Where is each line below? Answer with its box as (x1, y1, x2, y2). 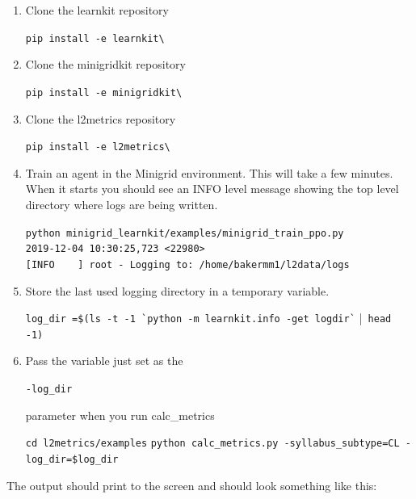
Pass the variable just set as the (25, 352, 183, 369)
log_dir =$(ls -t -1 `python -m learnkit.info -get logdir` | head (25, 309, 392, 326)
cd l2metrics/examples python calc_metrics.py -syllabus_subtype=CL (25, 438, 400, 450)
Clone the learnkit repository (25, 2, 169, 18)
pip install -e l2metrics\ (25, 141, 170, 153)
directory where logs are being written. (25, 195, 218, 212)
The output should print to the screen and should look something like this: (6, 476, 377, 493)
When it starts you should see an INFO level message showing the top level (25, 180, 399, 197)
